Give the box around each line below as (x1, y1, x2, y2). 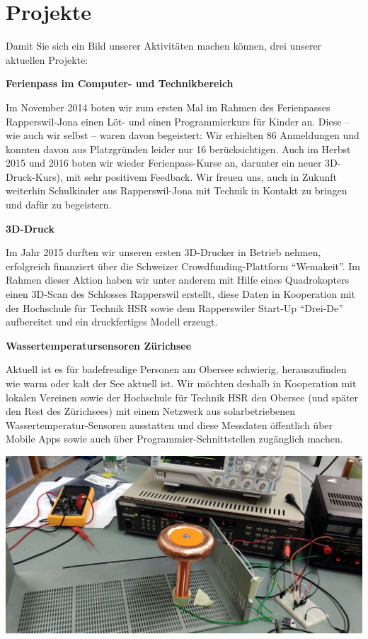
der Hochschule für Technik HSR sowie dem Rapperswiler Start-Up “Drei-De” (6, 300, 343, 315)
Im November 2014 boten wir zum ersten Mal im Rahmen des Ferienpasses (6, 99, 330, 114)
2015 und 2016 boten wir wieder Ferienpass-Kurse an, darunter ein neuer (6, 155, 322, 170)
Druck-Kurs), (6, 169, 63, 184)
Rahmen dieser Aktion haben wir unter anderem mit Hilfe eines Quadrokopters (6, 272, 350, 287)
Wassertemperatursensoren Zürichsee (6, 338, 192, 352)
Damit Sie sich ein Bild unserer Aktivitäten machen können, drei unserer (6, 38, 322, 53)
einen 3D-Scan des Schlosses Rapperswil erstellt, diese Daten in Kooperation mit (6, 287, 355, 301)
